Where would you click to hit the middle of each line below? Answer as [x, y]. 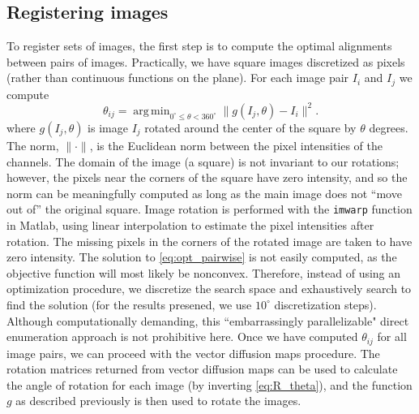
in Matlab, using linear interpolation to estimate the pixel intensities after [190, 224]
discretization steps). [325, 304]
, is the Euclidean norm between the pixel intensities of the [236, 145]
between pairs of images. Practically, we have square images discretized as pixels [206, 61]
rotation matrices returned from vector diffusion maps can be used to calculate [202, 369]
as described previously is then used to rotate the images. [158, 401]
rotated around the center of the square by [250, 127]
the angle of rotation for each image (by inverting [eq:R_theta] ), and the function [209, 384]
